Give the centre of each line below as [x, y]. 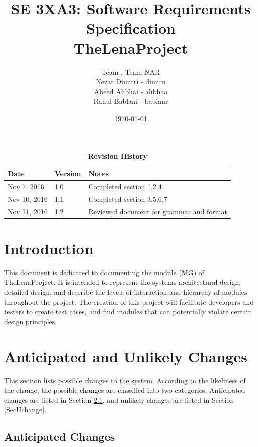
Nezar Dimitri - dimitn [131, 82]
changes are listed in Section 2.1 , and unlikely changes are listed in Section [119, 400]
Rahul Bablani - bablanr [131, 101]
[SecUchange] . [25, 410]
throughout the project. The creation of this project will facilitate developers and [129, 302]
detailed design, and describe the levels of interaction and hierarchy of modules [126, 292]
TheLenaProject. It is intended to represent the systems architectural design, [123, 282]
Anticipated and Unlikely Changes [126, 356]
